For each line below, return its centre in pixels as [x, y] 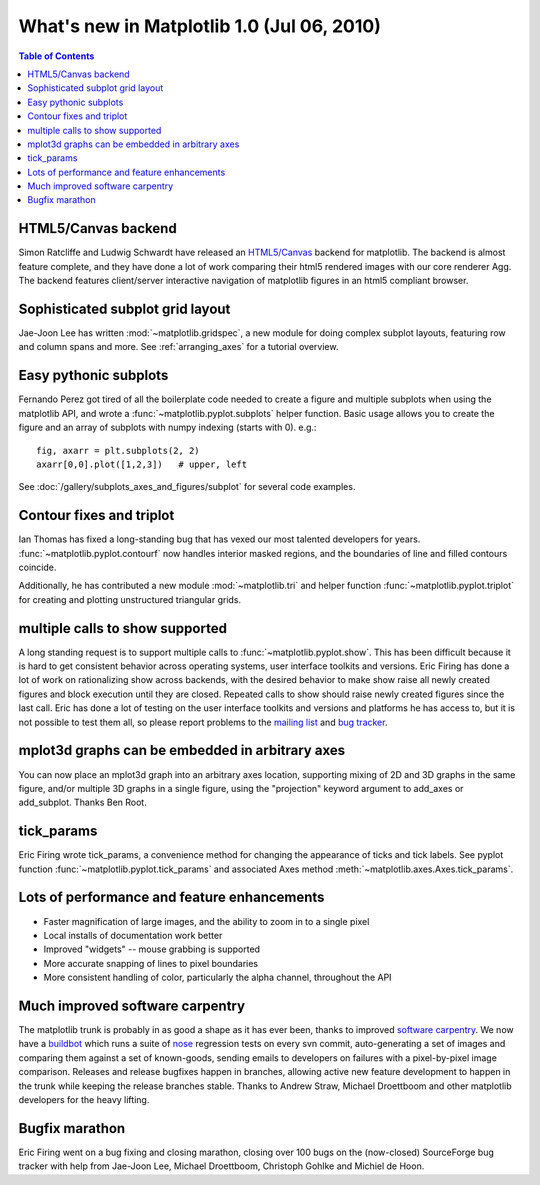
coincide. [37, 567]
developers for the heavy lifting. [84, 1099]
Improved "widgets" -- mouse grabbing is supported [151, 949]
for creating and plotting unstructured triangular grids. [130, 599]
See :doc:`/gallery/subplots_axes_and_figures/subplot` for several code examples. [187, 487]
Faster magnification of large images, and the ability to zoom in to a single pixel [206, 921]
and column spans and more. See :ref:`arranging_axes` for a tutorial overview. [178, 347]
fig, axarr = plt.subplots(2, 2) [118, 450]
